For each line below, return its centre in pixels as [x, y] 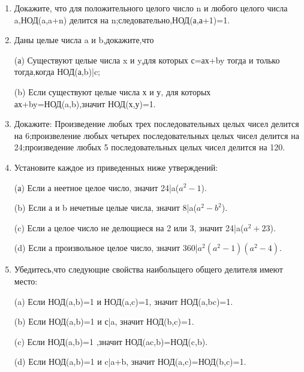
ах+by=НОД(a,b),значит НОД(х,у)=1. [85, 103]
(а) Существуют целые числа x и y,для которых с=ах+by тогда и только [147, 60]
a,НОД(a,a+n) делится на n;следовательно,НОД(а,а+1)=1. [122, 19]
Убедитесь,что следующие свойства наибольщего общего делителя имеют [148, 269]
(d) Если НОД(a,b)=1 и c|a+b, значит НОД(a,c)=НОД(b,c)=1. [130, 362]
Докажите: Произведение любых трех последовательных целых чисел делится [156, 124]
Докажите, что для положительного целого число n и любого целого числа [151, 8]
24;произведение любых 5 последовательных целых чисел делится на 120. [150, 147]
